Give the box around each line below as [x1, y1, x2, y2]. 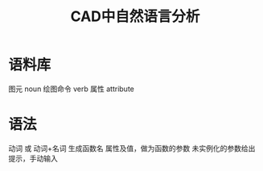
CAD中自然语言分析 [70, 7, 200, 26]
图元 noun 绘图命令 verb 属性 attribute [8, 84, 134, 94]
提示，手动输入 [8, 153, 58, 163]
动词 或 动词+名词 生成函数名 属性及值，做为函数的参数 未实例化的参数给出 [8, 143, 256, 153]
